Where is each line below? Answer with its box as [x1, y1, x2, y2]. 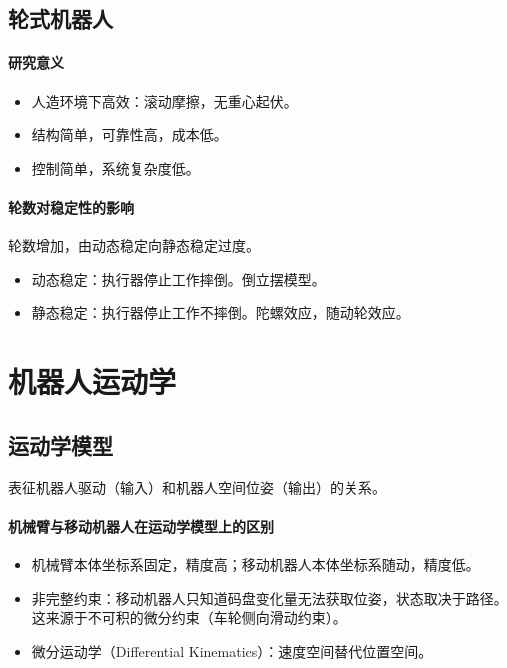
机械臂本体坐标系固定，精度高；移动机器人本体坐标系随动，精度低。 [31, 553, 480, 574]
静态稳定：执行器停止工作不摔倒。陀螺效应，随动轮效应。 [31, 302, 410, 323]
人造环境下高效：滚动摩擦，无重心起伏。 [31, 90, 298, 111]
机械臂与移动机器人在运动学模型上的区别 [8, 515, 274, 536]
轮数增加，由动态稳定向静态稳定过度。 [8, 235, 260, 256]
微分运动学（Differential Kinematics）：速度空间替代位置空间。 [31, 640, 433, 661]
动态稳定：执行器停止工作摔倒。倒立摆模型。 [31, 268, 326, 289]
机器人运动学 [8, 361, 177, 402]
